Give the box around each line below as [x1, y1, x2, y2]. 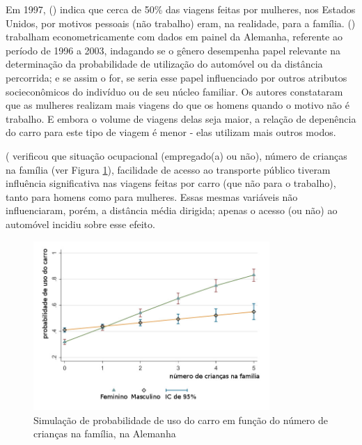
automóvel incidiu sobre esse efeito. [6, 216, 155, 231]
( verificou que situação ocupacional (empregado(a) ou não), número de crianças [6, 148, 347, 163]
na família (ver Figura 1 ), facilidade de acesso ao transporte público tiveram [6, 162, 331, 176]
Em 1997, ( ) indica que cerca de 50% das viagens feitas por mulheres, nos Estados [6, 2, 356, 16]
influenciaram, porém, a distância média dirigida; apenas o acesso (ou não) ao [6, 203, 338, 218]
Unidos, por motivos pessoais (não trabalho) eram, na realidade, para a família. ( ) [6, 15, 356, 30]
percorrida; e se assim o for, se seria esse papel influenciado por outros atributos [6, 70, 347, 84]
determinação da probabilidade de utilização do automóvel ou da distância [6, 56, 323, 71]
